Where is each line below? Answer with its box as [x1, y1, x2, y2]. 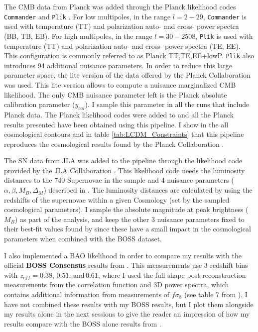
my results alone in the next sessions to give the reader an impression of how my [4, 309, 250, 319]
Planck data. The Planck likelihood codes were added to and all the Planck [4, 109, 234, 119]
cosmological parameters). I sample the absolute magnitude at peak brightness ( [4, 204, 249, 215]
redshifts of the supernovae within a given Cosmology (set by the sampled [4, 194, 230, 205]
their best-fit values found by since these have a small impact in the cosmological [4, 223, 251, 234]
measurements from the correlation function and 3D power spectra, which [4, 279, 229, 290]
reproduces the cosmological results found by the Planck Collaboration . [4, 138, 224, 149]
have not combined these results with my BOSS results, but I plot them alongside [4, 299, 254, 309]
